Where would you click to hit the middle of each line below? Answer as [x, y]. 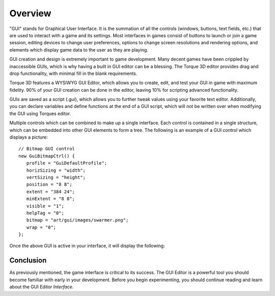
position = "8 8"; [49, 184]
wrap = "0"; [41, 227]
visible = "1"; [45, 206]
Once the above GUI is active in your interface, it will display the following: [87, 246]
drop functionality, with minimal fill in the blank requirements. [73, 73]
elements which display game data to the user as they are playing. [79, 50]
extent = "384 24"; [51, 192]
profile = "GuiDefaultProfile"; [67, 163]
